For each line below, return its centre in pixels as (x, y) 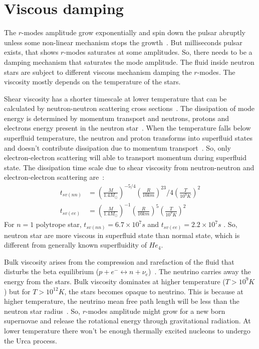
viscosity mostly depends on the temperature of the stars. (92, 82)
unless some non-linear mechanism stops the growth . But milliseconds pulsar (123, 42)
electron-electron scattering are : (54, 177)
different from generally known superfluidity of (75, 245)
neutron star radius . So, (42, 311)
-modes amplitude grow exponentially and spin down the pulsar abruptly (134, 32)
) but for (17, 291)
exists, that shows (31, 52)
